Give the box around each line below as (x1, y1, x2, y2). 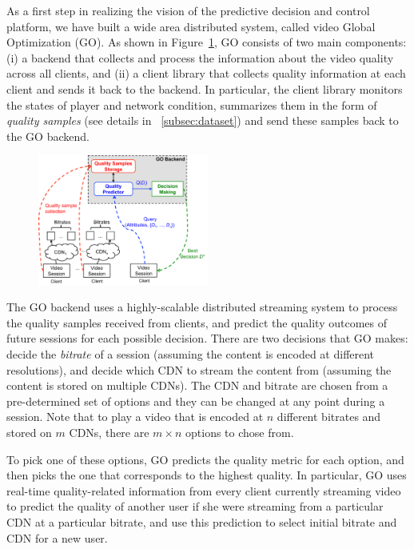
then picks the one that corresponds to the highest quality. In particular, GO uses (6, 467, 407, 483)
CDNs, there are (69, 423, 149, 440)
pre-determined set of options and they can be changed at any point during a (6, 392, 385, 409)
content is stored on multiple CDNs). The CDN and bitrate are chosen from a (6, 377, 388, 394)
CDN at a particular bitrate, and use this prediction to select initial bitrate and (6, 513, 397, 530)
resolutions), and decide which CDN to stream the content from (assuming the (6, 361, 392, 378)
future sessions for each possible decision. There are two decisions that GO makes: (6, 330, 408, 347)
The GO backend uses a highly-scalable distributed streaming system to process (6, 299, 398, 315)
